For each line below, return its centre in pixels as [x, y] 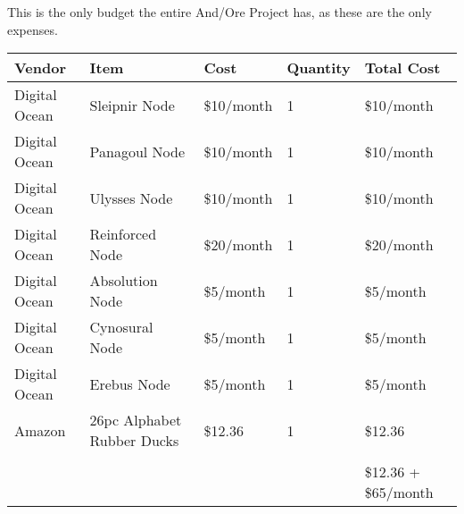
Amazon [40, 430]
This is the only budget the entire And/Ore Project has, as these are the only [220, 12]
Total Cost [402, 68]
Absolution [124, 281]
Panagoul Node [137, 151]
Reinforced [123, 234]
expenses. [33, 29]
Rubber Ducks [134, 441]
